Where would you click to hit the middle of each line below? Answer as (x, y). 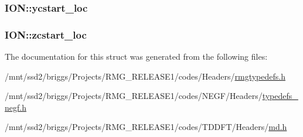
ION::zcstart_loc (46, 34)
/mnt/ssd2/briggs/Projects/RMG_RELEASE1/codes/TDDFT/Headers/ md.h (146, 127)
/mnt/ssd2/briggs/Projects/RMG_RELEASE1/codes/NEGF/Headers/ (134, 96)
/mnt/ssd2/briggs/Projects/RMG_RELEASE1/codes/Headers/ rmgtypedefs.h (145, 76)
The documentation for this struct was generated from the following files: (136, 56)
